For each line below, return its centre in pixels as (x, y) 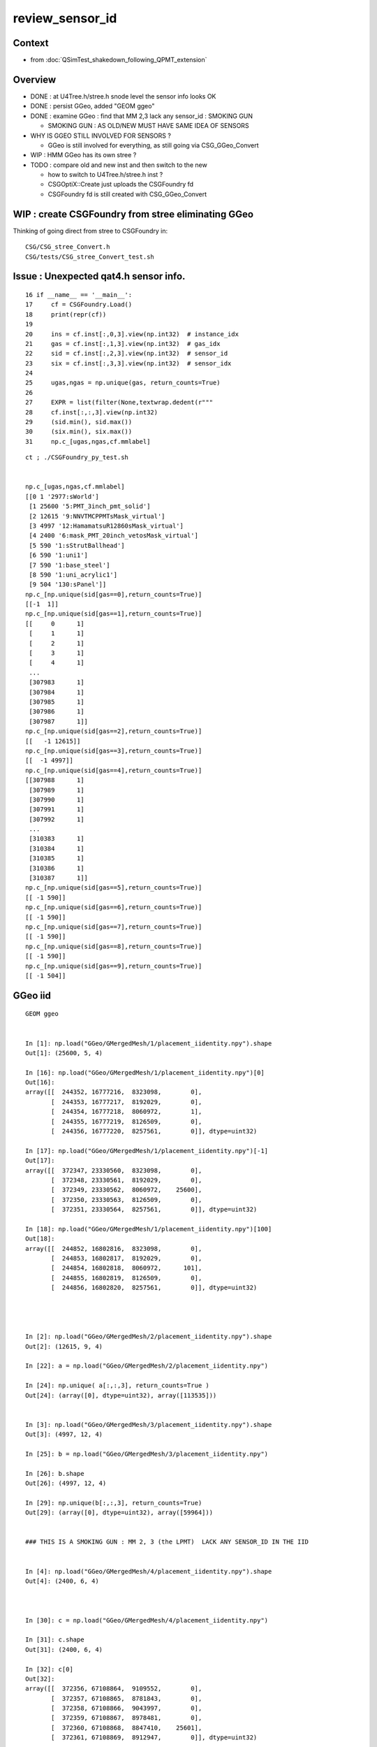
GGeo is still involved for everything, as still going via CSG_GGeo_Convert (153, 145)
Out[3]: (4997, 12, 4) (64, 1435)
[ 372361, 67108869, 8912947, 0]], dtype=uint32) (154, 1738)
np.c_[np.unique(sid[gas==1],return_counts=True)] (114, 614)
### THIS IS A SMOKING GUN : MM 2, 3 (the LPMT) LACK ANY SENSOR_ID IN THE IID (167, 1542)
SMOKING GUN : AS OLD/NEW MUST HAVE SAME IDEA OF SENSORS (148, 126)
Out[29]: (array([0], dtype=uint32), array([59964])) (119, 1513)
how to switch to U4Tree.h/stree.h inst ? (105, 175)
